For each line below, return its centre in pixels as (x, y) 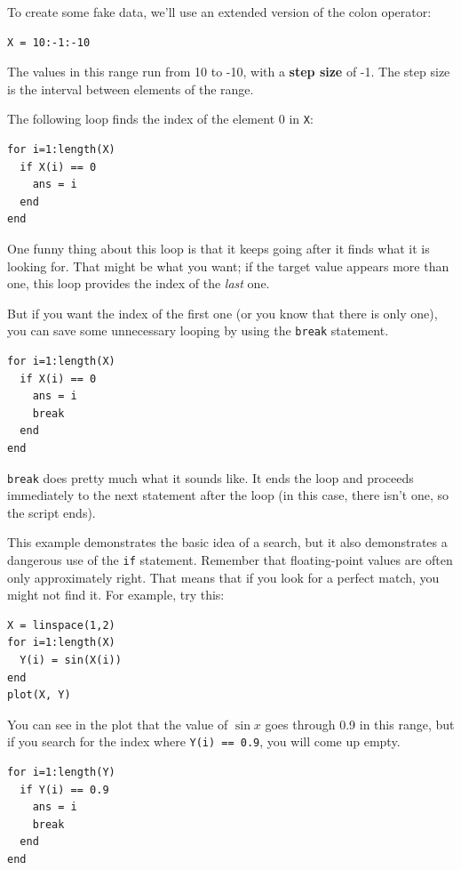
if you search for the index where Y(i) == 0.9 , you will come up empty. (204, 741)
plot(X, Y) (39, 695)
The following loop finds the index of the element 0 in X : (160, 119)
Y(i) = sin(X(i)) (71, 661)
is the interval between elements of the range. (131, 89)
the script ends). (52, 512)
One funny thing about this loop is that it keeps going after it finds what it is (219, 248)
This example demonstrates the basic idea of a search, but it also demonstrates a (227, 542)
